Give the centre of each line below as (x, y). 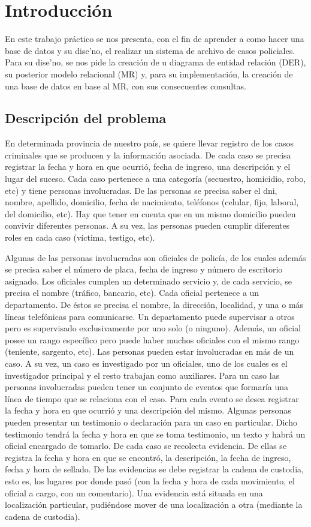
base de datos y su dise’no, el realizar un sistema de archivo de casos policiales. (150, 50)
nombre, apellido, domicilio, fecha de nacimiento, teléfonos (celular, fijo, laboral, (152, 202)
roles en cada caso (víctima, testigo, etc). (80, 237)
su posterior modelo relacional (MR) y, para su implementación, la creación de (149, 74)
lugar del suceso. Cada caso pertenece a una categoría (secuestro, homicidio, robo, (155, 179)
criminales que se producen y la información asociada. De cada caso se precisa (148, 155)
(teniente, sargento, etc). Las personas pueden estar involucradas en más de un (150, 351)
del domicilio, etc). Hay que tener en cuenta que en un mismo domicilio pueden (150, 213)
